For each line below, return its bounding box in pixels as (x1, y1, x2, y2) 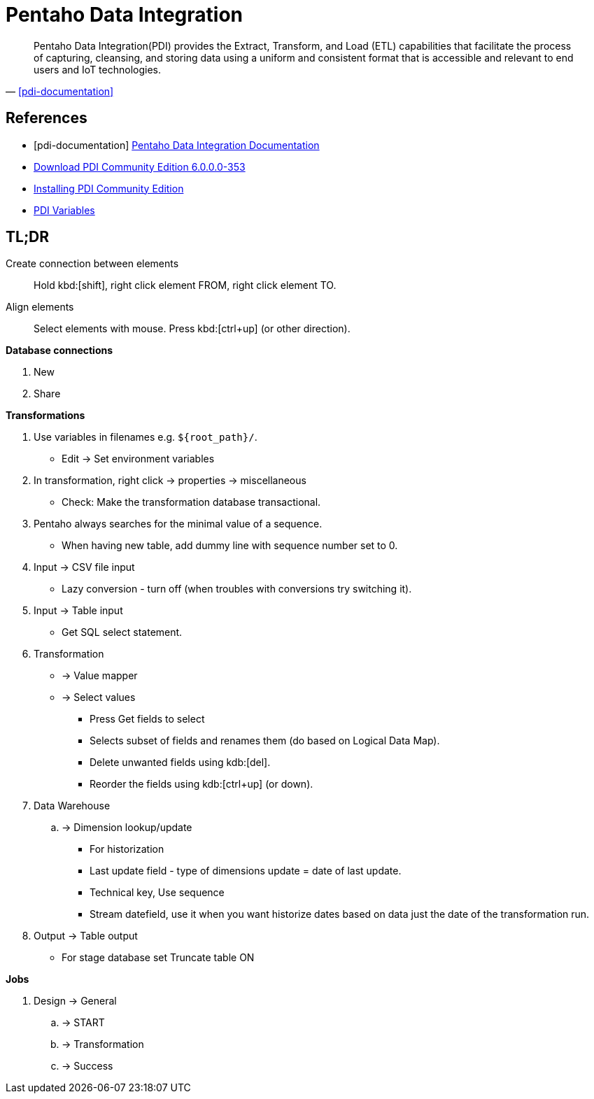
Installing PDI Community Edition (34, 182, 184, 194)
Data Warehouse (34, 800, 111, 812)
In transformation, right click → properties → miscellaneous (34, 474, 306, 487)
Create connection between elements (6, 257, 179, 270)
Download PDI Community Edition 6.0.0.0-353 (34, 160, 246, 173)
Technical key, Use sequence (90, 886, 225, 899)
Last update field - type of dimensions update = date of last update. (90, 865, 402, 877)
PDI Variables (34, 204, 95, 216)
